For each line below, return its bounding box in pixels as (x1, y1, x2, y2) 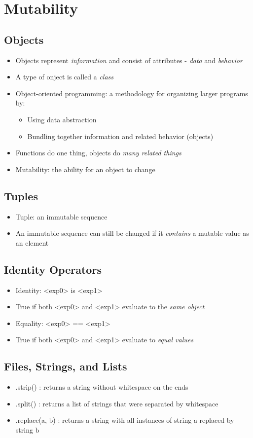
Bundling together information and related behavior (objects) (27, 131, 214, 141)
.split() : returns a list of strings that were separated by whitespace (15, 398, 218, 408)
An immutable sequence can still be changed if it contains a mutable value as (15, 228, 249, 238)
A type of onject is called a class (15, 72, 114, 82)
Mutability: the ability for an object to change (15, 164, 155, 174)
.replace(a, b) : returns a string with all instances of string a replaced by (15, 415, 234, 425)
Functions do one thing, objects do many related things (15, 147, 181, 158)
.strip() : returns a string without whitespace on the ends (15, 382, 188, 392)
